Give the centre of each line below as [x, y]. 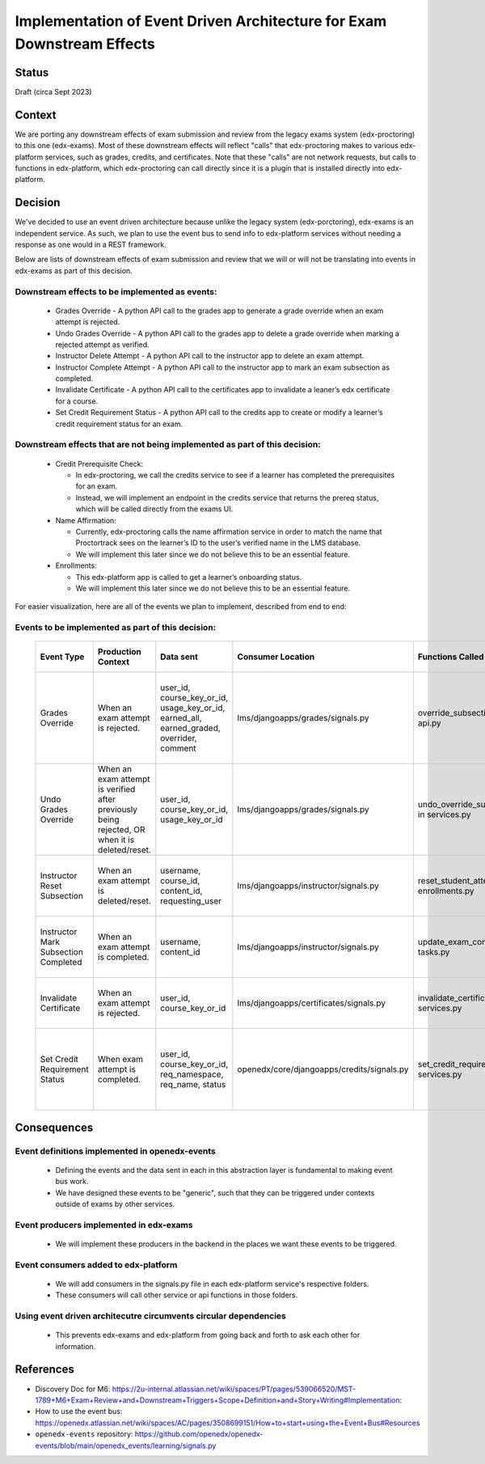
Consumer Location [276, 657]
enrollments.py [446, 891]
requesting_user [191, 901]
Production [119, 652]
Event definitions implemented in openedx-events [115, 1151]
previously [117, 810]
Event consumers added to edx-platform [96, 1264]
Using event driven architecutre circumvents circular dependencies [151, 1316]
